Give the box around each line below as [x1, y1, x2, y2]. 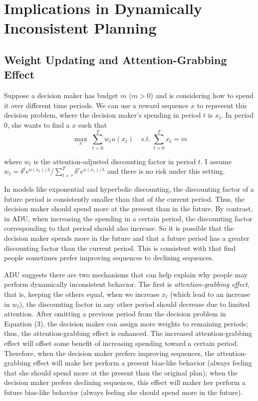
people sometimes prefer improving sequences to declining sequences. [4, 252, 214, 263]
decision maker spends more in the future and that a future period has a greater [4, 233, 250, 243]
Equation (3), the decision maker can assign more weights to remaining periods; [4, 318, 248, 328]
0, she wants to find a [4, 119, 70, 130]
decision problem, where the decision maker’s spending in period [4, 110, 201, 120]
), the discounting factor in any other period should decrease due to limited [19, 298, 250, 309]
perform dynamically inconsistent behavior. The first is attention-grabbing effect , [4, 279, 250, 289]
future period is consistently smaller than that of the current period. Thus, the [4, 193, 245, 204]
